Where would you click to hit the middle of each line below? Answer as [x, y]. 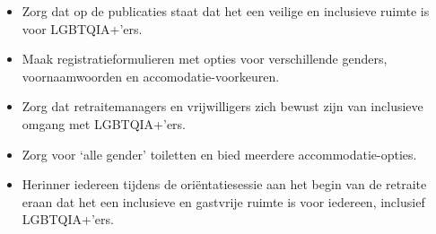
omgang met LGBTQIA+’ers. [104, 123]
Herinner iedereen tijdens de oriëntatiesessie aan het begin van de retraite [224, 184]
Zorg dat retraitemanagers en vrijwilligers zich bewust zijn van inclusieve [222, 106]
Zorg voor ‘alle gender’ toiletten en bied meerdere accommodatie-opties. [219, 154]
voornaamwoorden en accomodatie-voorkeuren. [151, 76]
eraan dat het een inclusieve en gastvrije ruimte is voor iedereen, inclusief [223, 201]
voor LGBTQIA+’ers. [82, 28]
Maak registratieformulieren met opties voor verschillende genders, [205, 59]
